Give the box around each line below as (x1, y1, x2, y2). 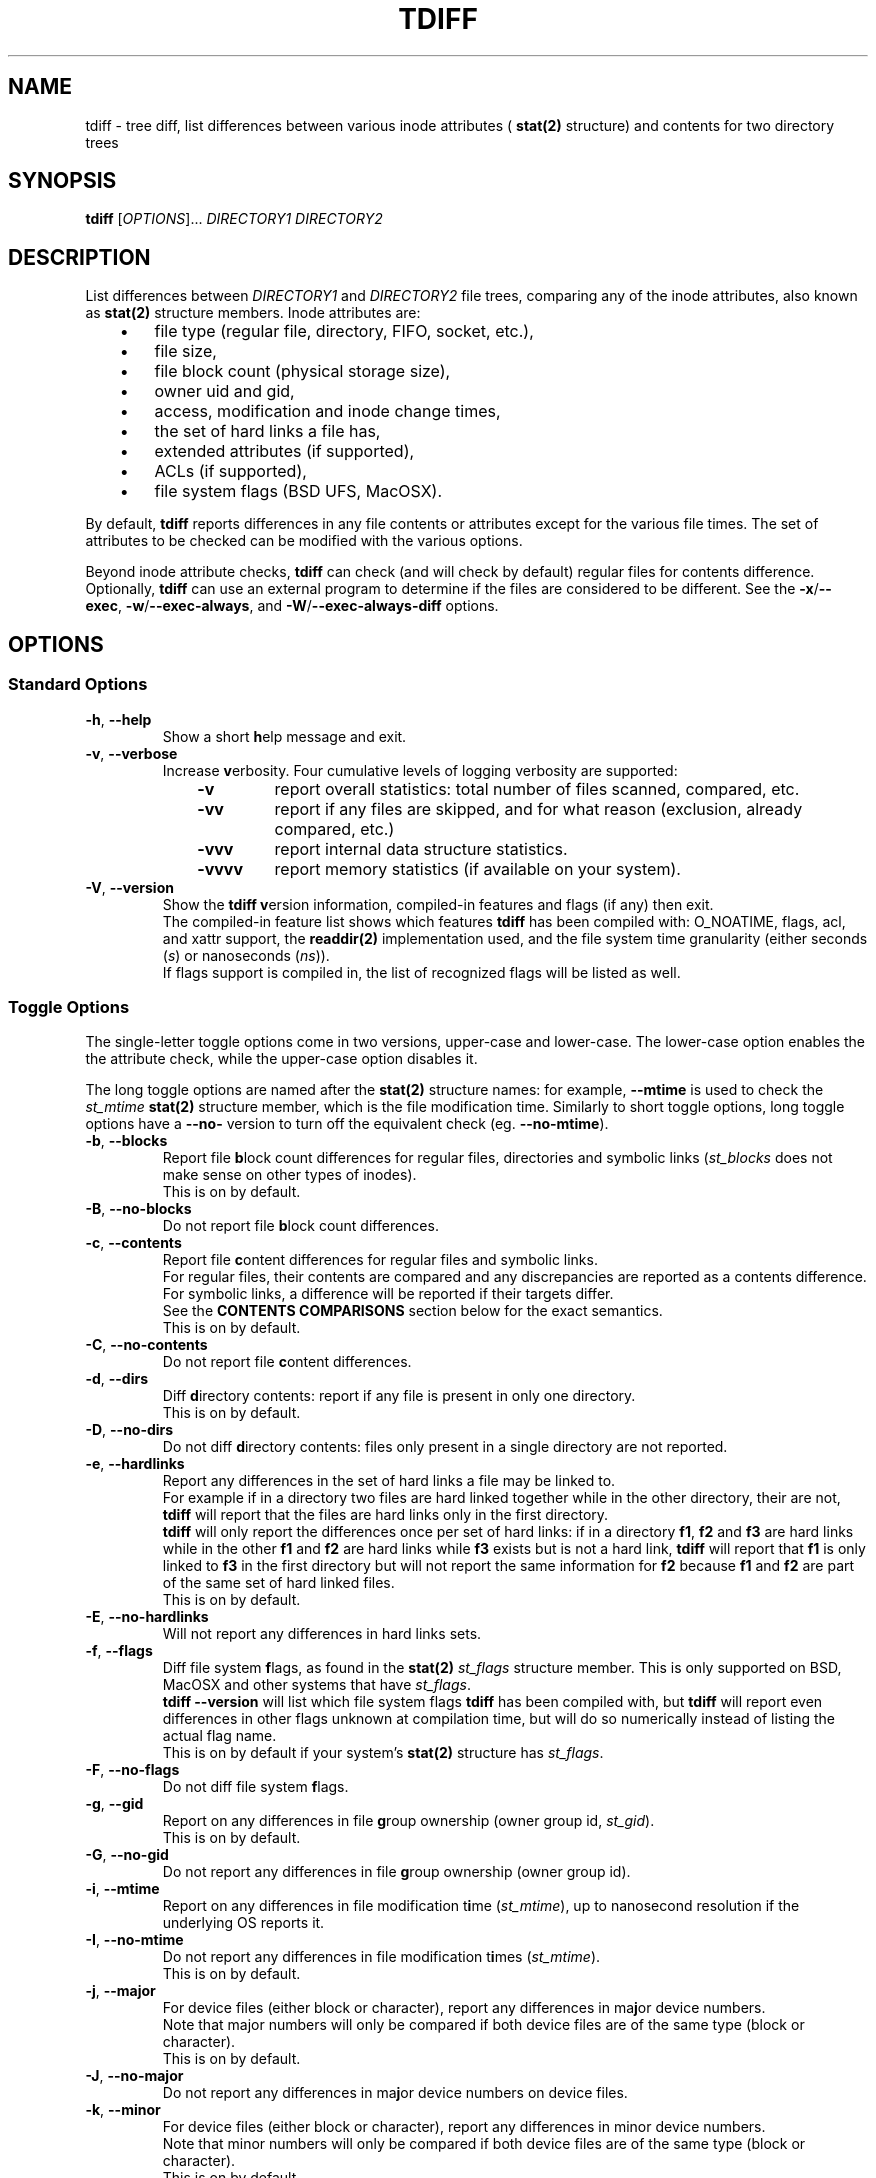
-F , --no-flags (85, 1761, 180, 1779)
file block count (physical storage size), (154, 361, 451, 382)
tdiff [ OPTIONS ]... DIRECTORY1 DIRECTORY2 (85, 210, 383, 228)
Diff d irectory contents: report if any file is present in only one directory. (162, 1387, 636, 1405)
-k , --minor (85, 2101, 161, 2119)
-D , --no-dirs (85, 1421, 174, 1439)
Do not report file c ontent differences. (162, 1353, 412, 1371)
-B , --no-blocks (85, 1200, 192, 1218)
